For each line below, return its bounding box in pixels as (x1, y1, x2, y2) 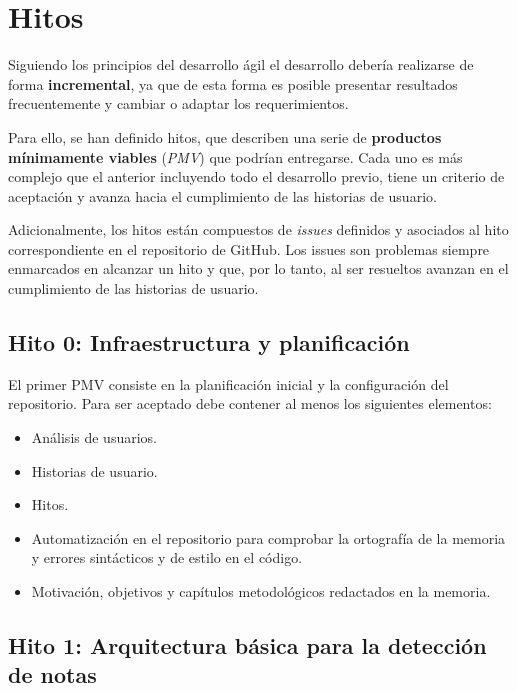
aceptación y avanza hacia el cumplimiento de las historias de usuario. (8, 185, 437, 206)
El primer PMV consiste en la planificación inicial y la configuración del (8, 373, 449, 394)
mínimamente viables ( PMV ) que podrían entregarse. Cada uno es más (8, 146, 463, 167)
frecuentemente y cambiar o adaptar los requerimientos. (8, 93, 349, 114)
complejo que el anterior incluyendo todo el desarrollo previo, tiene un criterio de (8, 166, 505, 187)
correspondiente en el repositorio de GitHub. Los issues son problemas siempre (8, 238, 490, 259)
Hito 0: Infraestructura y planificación (8, 327, 410, 358)
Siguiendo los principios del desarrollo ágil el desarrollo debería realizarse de (8, 54, 474, 75)
